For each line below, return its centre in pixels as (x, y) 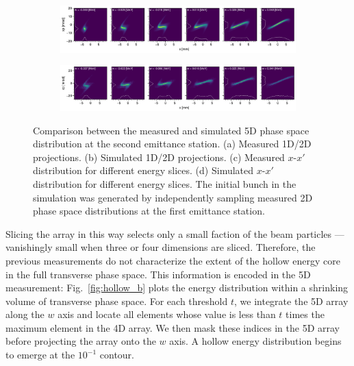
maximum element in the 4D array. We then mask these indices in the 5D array (173, 327)
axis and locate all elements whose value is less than (167, 314)
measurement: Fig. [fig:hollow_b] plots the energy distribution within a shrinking (177, 288)
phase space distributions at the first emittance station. (149, 211)
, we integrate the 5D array (291, 301)
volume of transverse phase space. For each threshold (117, 301)
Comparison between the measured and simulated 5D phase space (171, 130)
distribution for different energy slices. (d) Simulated (143, 170)
